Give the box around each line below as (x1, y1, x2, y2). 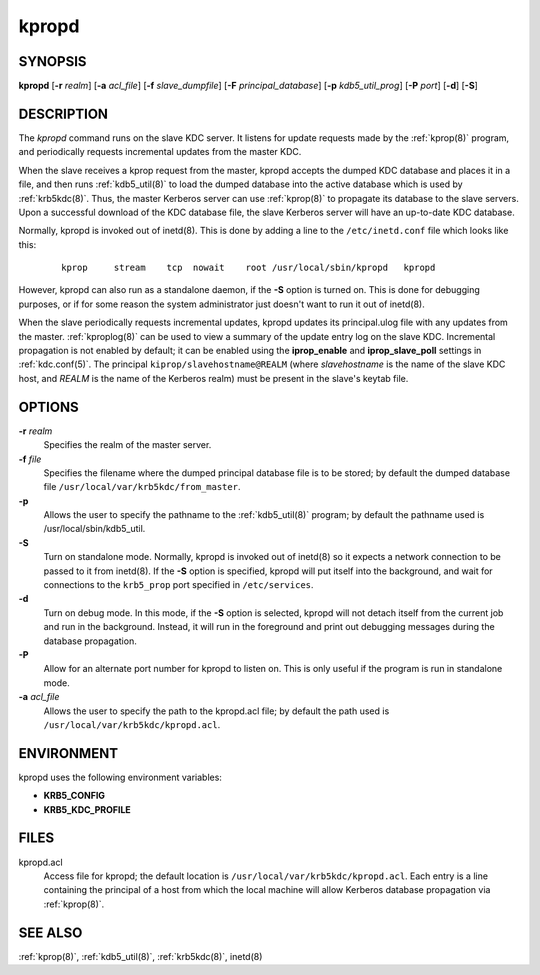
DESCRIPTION (18, 105, 109, 122)
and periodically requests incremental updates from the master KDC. (18, 146, 302, 158)
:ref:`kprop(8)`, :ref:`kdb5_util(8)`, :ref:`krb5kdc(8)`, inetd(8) (18, 950, 263, 962)
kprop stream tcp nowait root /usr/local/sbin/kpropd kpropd (61, 262, 436, 274)
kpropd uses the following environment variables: (18, 771, 222, 783)
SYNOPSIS (18, 53, 87, 70)
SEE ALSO (18, 924, 83, 941)
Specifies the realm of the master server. (43, 439, 212, 451)
